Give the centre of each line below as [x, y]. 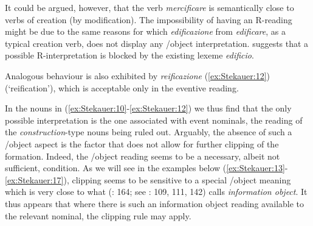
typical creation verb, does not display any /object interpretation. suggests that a [157, 43]
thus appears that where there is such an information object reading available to [155, 203]
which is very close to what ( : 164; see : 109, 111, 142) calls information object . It [156, 192]
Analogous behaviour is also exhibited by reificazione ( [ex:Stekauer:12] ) [138, 75]
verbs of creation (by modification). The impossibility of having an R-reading [149, 19]
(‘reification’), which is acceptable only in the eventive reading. [122, 87]
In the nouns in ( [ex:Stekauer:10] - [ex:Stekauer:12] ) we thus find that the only [148, 108]
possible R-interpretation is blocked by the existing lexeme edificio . [129, 55]
